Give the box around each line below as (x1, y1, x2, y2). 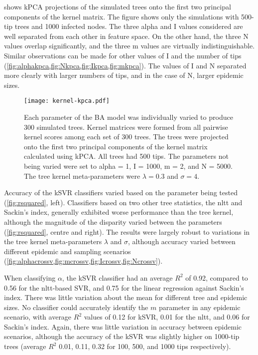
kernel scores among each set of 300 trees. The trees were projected (24, 131, 229, 142)
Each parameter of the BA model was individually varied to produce (24, 112, 233, 122)
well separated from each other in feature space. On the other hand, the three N (4, 30, 249, 41)
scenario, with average (4, 312, 72, 322)
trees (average (4, 341, 46, 352)
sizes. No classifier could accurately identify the (4, 302, 148, 312)
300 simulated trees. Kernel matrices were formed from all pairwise (24, 121, 228, 132)
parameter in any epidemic (158, 302, 241, 312)
